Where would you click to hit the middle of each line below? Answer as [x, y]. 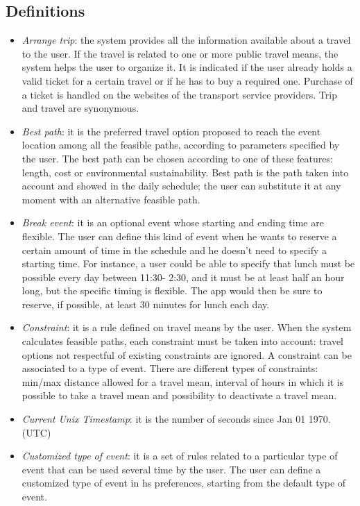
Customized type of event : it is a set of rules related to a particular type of [180, 456]
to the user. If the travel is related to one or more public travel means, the [180, 53]
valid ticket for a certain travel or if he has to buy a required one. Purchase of [187, 80]
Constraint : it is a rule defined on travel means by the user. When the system [187, 327]
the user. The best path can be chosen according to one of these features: [177, 158]
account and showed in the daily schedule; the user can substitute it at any [181, 186]
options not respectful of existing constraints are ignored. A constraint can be [187, 354]
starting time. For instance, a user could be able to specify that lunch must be [188, 263]
